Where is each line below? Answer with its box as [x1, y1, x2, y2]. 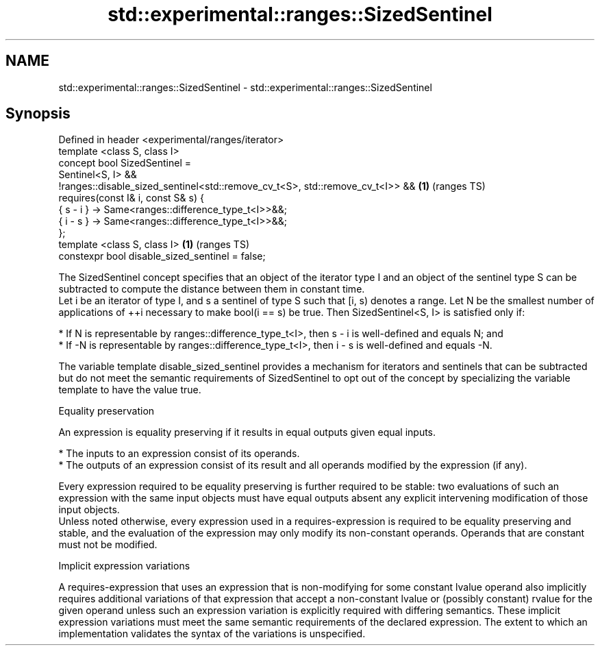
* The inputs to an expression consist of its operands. [58, 447, 300, 460]
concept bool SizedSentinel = [58, 157, 192, 169]
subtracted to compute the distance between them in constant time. [58, 283, 365, 295]
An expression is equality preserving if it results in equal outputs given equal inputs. [58, 426, 436, 439]
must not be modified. [58, 539, 158, 551]
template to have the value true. [58, 384, 201, 396]
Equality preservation [58, 405, 155, 417]
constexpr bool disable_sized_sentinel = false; [58, 250, 266, 262]
